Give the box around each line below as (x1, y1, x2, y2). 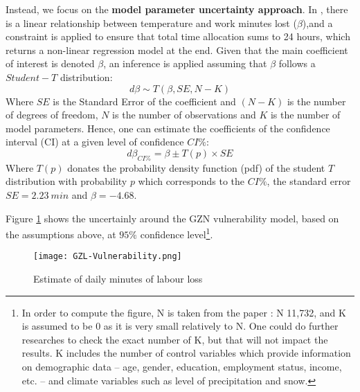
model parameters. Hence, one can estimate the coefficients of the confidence (6, 121, 330, 135)
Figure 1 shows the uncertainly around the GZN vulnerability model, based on (6, 211, 339, 225)
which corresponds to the (138, 174, 245, 188)
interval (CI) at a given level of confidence (6, 134, 184, 149)
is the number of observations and (112, 107, 256, 122)
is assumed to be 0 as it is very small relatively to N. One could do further (21, 319, 339, 333)
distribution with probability (6, 174, 127, 188)
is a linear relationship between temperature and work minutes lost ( (6, 15, 297, 30)
